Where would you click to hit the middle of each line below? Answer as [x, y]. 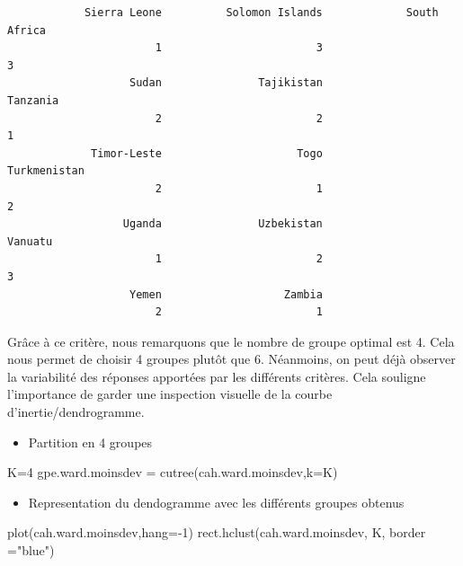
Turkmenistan [46, 171]
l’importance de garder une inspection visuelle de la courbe [170, 394]
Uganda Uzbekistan [223, 224]
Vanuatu [30, 241]
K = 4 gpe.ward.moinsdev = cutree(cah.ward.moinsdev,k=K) [173, 472]
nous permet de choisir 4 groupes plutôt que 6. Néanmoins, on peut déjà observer [231, 359]
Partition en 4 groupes [90, 442]
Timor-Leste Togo [207, 153]
